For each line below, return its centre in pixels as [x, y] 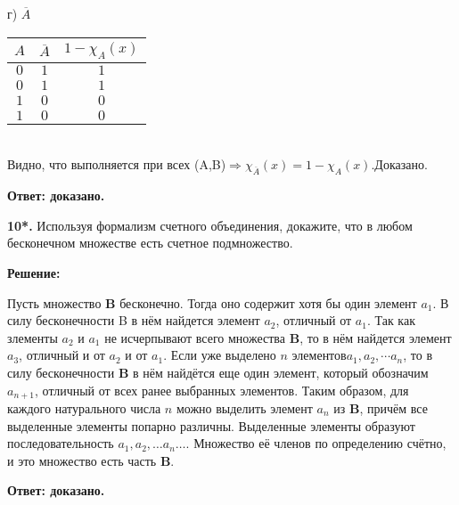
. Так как [391, 320]
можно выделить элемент [244, 407]
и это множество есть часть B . [91, 460]
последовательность [61, 443]
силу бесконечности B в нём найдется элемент [134, 320]
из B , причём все [381, 407]
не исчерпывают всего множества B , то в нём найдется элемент [278, 337]
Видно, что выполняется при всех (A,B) [117, 164]
